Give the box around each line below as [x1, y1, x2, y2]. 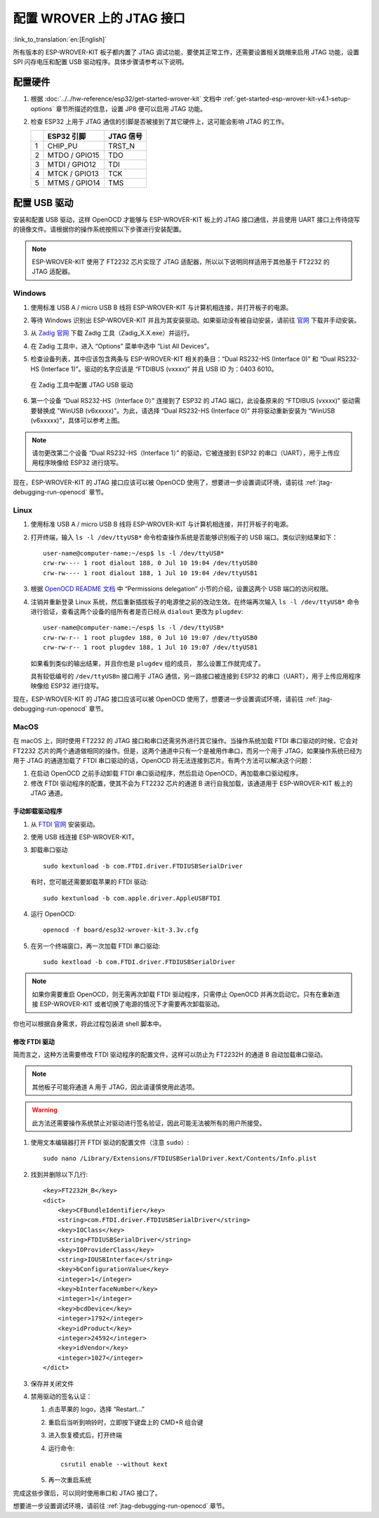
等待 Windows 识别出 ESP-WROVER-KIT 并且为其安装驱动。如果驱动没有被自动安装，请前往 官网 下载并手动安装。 [30, 316, 361, 325]
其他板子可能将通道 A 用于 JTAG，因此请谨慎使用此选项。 [32, 1083, 199, 1091]
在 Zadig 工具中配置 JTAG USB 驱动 [30, 380, 133, 389]
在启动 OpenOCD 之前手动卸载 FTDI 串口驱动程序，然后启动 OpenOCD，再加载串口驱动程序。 [30, 769, 302, 778]
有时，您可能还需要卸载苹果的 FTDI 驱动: [30, 877, 149, 886]
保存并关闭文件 [30, 1379, 74, 1388]
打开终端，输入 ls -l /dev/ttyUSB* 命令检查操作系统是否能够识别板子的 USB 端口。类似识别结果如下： [30, 533, 338, 541]
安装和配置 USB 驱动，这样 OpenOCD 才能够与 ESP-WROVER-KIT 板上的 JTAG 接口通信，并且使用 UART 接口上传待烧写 [13, 215, 361, 224]
